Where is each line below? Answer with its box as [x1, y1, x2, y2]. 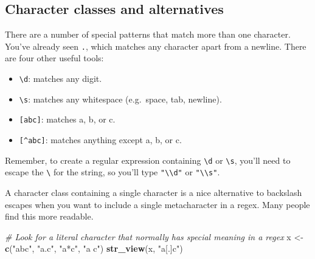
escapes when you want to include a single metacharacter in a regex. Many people [5, 198, 310, 210]
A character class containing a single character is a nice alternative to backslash [5, 186, 302, 198]
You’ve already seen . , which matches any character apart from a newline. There [5, 39, 306, 52]
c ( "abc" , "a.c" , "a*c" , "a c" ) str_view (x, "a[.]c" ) [5, 242, 183, 255]
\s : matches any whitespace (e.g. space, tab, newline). [19, 92, 222, 105]
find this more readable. [5, 210, 94, 223]
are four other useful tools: [5, 52, 104, 64]
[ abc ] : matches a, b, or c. [19, 113, 116, 126]
